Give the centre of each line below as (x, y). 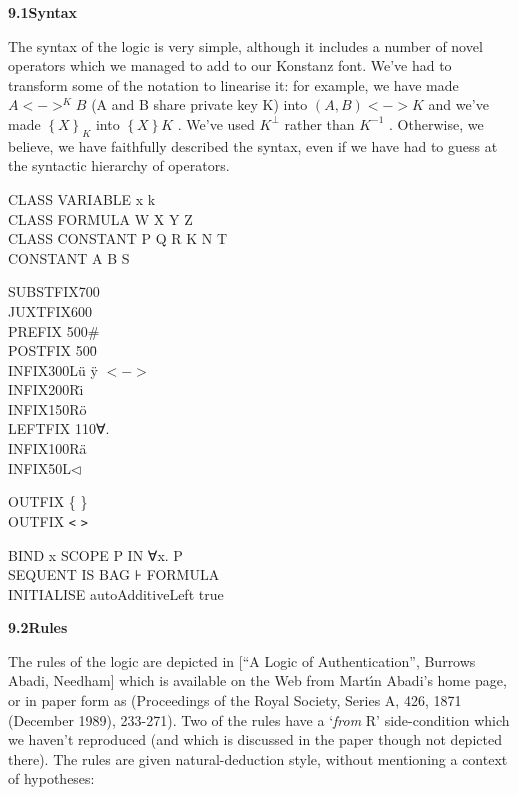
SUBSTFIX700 (54, 291)
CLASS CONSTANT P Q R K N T (118, 238)
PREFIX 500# (54, 330)
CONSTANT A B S (69, 257)
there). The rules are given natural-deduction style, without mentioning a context (258, 758)
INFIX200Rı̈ (46, 389)
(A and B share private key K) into (199, 104)
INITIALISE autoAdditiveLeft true (116, 593)
